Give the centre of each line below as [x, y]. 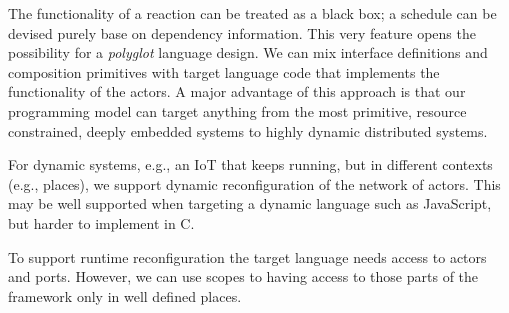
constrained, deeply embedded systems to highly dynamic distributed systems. [248, 130]
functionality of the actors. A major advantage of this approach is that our [237, 91]
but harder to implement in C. [101, 222]
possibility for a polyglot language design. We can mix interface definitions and [248, 52]
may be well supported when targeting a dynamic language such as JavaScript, [250, 203]
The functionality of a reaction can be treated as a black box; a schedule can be [252, 13]
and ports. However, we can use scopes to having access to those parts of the [243, 276]
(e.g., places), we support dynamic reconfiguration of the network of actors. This [254, 183]
